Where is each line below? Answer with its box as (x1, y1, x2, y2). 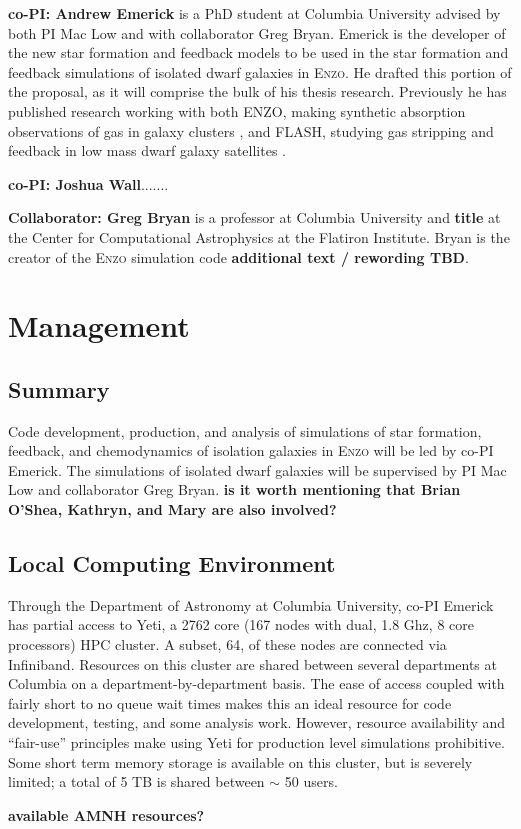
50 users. (284, 771, 338, 792)
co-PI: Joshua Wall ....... (8, 173, 169, 194)
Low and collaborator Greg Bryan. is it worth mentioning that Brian (8, 479, 461, 500)
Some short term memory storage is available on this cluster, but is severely (8, 751, 473, 772)
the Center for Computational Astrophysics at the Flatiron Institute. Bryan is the (8, 226, 510, 247)
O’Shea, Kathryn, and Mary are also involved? (8, 499, 337, 520)
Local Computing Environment (8, 548, 336, 579)
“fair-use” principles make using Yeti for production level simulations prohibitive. (8, 732, 505, 753)
